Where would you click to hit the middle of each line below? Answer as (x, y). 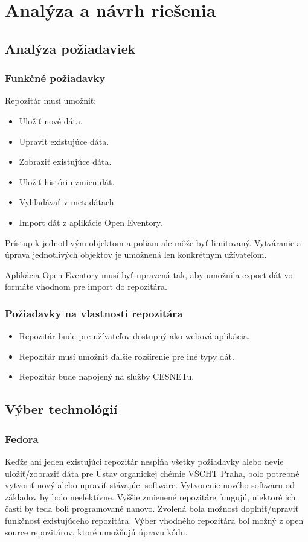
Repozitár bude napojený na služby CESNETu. (107, 376)
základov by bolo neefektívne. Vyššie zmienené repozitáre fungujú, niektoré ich (150, 496)
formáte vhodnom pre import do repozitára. (86, 286)
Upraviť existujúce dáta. (64, 141)
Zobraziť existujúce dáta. (65, 161)
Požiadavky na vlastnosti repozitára (94, 313)
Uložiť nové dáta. (51, 120)
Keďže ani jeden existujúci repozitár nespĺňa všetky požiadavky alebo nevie (144, 461)
